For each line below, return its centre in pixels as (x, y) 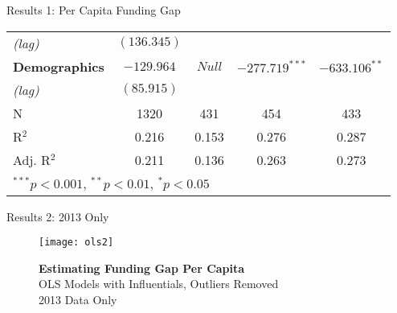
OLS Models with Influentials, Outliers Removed (159, 284)
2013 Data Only (78, 300)
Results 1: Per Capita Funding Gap (94, 10)
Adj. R (32, 159)
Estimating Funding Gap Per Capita (142, 268)
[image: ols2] (76, 243)
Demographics (59, 66)
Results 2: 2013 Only (58, 216)
